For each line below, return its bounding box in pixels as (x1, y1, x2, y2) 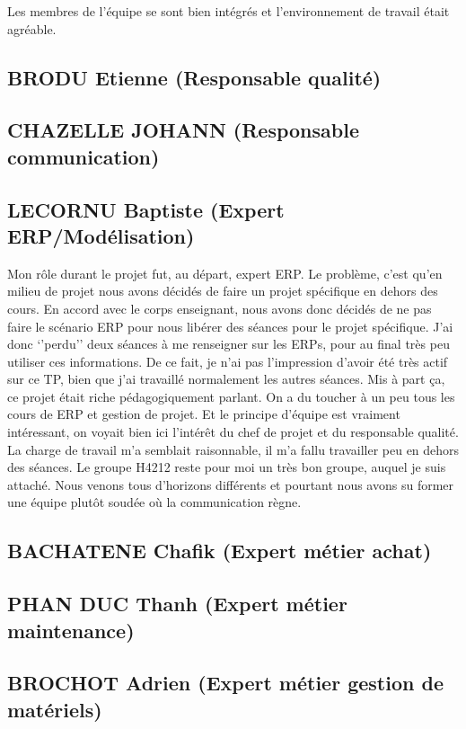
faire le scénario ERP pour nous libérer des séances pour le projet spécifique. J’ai (7, 316, 453, 335)
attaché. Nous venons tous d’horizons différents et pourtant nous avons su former (7, 475, 454, 493)
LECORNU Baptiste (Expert (7, 195, 285, 223)
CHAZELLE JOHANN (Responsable (7, 116, 359, 144)
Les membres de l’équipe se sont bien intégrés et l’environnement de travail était (7, 2, 450, 20)
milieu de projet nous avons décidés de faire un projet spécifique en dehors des (7, 281, 438, 300)
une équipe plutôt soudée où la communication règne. (7, 493, 302, 511)
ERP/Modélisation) (7, 221, 195, 249)
